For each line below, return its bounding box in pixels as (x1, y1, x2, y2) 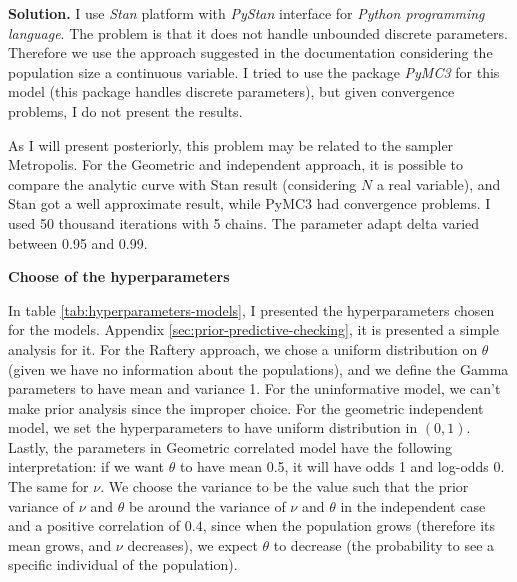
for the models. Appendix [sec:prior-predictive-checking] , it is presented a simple (8, 319, 499, 340)
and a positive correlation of (8, 515, 181, 536)
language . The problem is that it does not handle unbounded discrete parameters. (8, 22, 508, 43)
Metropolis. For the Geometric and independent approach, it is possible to (8, 154, 464, 175)
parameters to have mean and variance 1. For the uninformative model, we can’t (8, 378, 501, 399)
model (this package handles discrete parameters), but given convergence (8, 81, 455, 102)
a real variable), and (376, 173, 501, 194)
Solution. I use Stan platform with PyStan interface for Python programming (8, 3, 485, 23)
